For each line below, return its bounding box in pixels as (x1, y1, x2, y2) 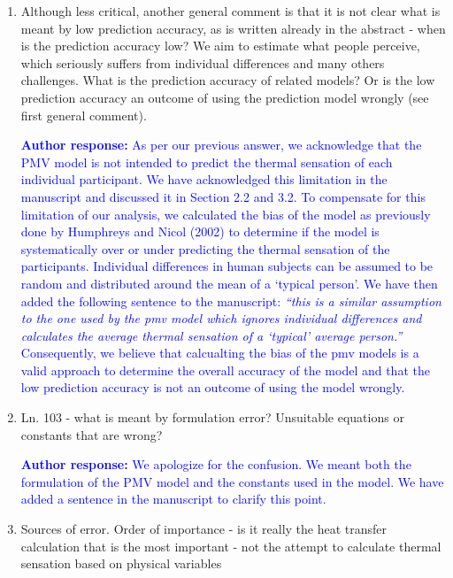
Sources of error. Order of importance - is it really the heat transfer (20, 520, 388, 538)
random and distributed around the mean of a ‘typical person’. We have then (20, 274, 438, 292)
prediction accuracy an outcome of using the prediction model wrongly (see (20, 88, 429, 106)
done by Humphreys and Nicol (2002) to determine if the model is (20, 222, 380, 241)
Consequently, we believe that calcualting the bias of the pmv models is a (20, 343, 419, 362)
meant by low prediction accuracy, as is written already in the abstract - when (20, 19, 446, 37)
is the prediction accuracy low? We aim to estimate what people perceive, (20, 36, 420, 55)
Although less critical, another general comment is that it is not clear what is (20, 2, 441, 19)
